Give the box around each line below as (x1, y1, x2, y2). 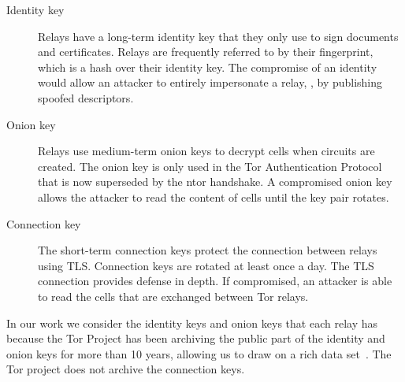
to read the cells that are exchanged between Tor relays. (38, 287, 309, 304)
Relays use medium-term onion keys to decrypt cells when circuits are (38, 143, 375, 159)
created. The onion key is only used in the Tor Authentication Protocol (38, 158, 382, 174)
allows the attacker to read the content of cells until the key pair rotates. (38, 188, 389, 205)
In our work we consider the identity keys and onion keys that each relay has (6, 314, 377, 331)
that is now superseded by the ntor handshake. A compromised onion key (38, 173, 392, 190)
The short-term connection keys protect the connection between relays (38, 242, 377, 258)
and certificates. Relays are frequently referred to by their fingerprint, (38, 43, 373, 60)
